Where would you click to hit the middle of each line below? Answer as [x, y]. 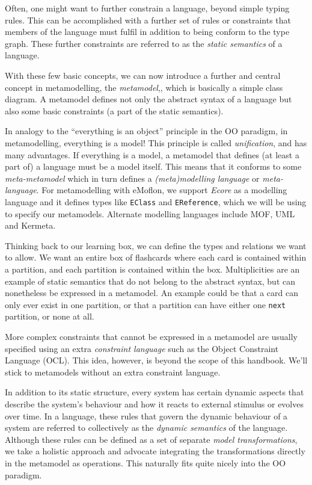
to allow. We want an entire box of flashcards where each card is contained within [156, 257]
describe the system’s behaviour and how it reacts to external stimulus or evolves [154, 403]
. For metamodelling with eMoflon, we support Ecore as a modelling [162, 190]
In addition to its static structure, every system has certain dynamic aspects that [154, 392]
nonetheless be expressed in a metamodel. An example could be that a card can [152, 293]
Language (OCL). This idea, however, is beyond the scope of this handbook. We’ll [156, 360]
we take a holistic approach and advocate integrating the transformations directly [155, 451]
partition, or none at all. [50, 316]
